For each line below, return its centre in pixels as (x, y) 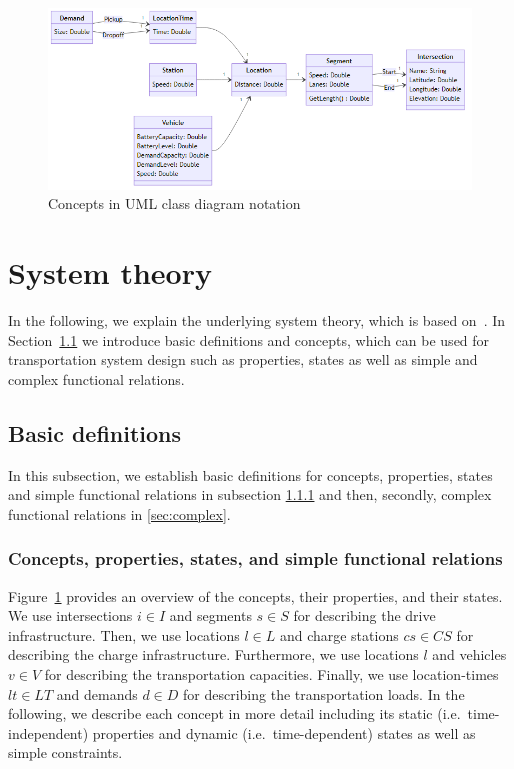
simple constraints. (65, 752)
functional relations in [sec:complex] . (119, 513)
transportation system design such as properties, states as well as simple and (243, 359)
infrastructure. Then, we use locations (124, 634)
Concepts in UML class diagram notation (174, 203)
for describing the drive (364, 615)
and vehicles (469, 654)
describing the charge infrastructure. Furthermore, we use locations (213, 654)
